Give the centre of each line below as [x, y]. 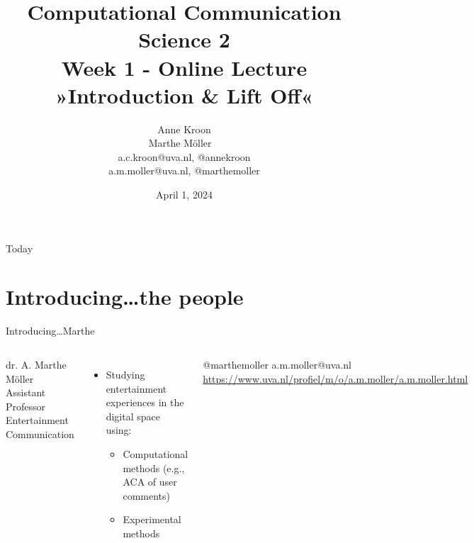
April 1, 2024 [184, 195]
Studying [125, 374]
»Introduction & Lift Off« [184, 95]
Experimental [152, 519]
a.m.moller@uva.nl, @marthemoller [184, 170]
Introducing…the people [125, 297]
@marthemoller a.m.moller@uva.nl [277, 364]
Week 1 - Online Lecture [184, 67]
